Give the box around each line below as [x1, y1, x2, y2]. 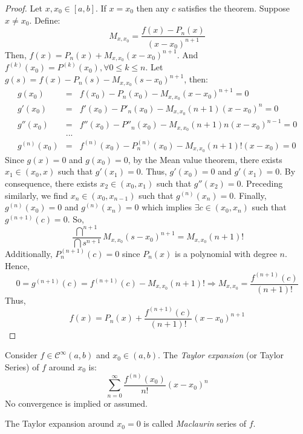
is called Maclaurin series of [143, 417, 246, 430]
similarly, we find [5, 189, 68, 201]
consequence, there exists [5, 176, 97, 189]
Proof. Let [5, 2, 42, 14]
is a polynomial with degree [174, 247, 277, 259]
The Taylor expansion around [5, 417, 114, 430]
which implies [142, 201, 192, 213]
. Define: [29, 13, 60, 26]
